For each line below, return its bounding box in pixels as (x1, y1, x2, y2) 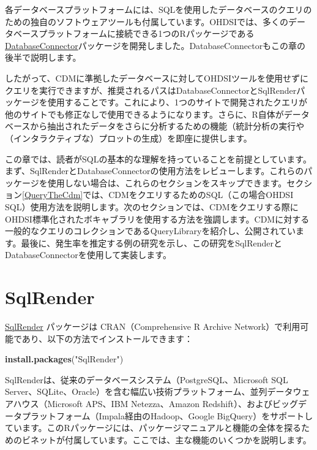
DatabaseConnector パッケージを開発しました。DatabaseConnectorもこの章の (5, 39, 306, 51)
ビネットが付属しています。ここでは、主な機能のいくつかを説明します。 (21, 433, 311, 446)
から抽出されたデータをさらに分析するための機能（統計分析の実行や (30, 120, 305, 132)
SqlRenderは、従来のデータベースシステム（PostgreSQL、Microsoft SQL (5, 373, 288, 386)
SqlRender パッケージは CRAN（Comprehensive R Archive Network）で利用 (5, 320, 300, 332)
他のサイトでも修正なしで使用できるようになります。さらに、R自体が (5, 107, 284, 120)
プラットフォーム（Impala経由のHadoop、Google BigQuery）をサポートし (21, 409, 313, 422)
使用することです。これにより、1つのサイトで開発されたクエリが (47, 96, 308, 109)
